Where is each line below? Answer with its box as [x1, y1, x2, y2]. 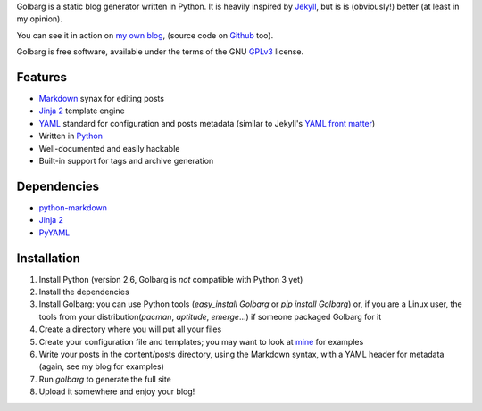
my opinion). [16, 13, 62, 24]
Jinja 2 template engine [38, 105, 125, 116]
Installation [16, 251, 80, 266]
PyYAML [38, 227, 71, 238]
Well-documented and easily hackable [38, 143, 180, 153]
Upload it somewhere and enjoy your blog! [38, 386, 195, 397]
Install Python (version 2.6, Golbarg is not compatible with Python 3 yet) [38, 274, 303, 284]
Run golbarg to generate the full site [38, 374, 171, 384]
